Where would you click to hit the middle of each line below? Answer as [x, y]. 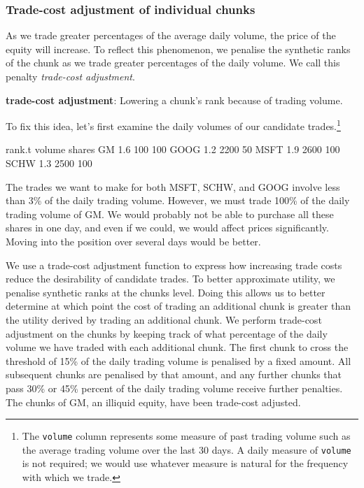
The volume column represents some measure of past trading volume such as [186, 436]
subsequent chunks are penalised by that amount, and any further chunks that [174, 374]
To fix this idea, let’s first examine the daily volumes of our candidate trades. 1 [173, 125]
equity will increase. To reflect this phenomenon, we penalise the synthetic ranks [178, 49]
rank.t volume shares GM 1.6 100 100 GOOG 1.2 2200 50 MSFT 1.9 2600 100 [173, 149]
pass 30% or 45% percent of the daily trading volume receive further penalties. [174, 388]
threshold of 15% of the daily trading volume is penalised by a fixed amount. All [178, 360]
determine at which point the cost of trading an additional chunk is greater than [178, 306]
